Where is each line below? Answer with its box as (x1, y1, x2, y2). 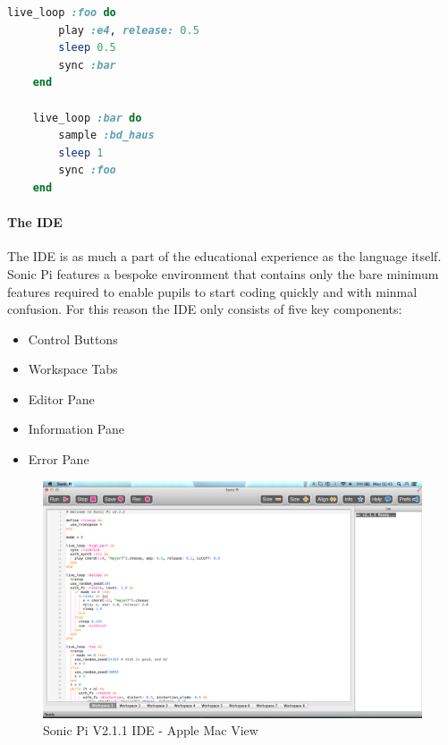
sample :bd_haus (58, 129, 155, 142)
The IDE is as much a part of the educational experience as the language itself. (7, 247, 442, 266)
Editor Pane (28, 389, 95, 408)
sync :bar (58, 58, 116, 72)
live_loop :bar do (32, 111, 142, 124)
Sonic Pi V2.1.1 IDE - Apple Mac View (43, 721, 258, 740)
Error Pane (28, 450, 89, 469)
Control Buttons (28, 329, 118, 348)
